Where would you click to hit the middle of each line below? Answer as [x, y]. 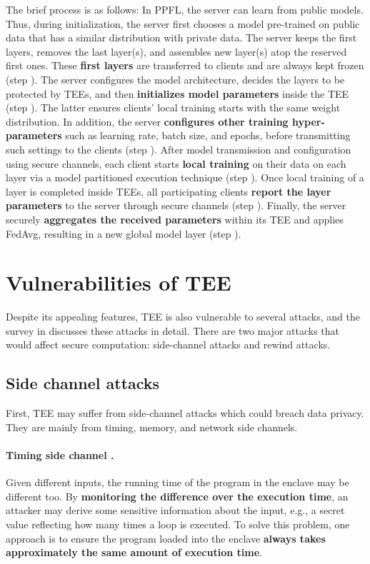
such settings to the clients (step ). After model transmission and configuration [179, 149]
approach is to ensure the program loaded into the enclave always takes [166, 538]
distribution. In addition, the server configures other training [147, 121]
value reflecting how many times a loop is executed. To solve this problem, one [178, 524]
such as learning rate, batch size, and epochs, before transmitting [208, 135]
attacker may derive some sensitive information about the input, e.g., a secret [175, 510]
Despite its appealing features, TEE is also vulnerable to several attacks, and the [183, 317]
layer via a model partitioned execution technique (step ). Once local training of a [185, 177]
